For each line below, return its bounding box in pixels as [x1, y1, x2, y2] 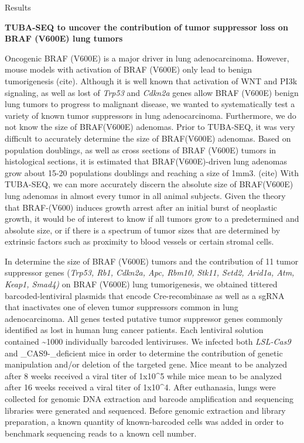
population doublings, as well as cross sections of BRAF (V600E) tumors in [5, 143, 276, 156]
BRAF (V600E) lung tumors [5, 32, 123, 44]
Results [5, 1, 31, 13]
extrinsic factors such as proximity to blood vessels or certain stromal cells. [5, 235, 274, 248]
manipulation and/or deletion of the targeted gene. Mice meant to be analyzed [5, 358, 287, 370]
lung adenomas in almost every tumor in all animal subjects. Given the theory [5, 189, 286, 201]
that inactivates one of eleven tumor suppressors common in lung [5, 301, 238, 313]
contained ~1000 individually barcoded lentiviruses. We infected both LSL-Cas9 [5, 335, 291, 348]
